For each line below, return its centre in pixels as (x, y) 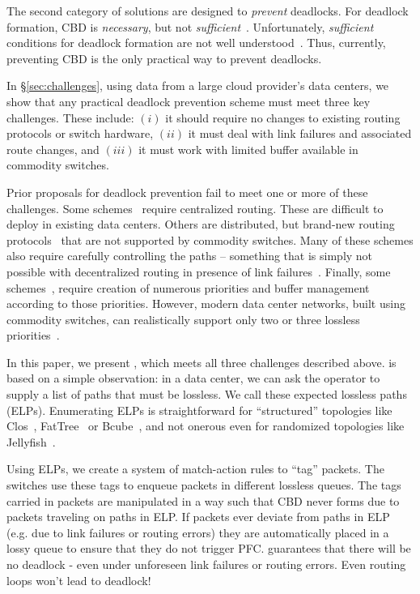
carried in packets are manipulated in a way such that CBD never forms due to (203, 500)
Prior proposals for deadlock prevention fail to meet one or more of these (187, 192)
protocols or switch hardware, (80, 133)
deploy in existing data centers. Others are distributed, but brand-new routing (201, 224)
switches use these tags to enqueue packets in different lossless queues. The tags (204, 485)
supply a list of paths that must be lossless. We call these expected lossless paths (207, 394)
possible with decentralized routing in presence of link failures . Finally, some (199, 271)
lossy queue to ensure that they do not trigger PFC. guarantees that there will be (209, 548)
